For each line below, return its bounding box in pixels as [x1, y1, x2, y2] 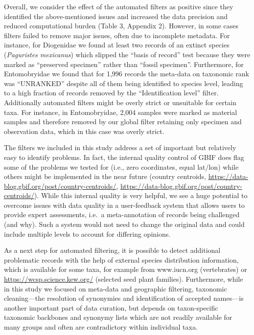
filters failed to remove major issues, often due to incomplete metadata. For [4, 30, 230, 40]
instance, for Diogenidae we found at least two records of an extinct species [4, 40, 230, 50]
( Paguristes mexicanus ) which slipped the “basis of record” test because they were [4, 49, 251, 59]
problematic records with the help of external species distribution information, [4, 254, 239, 265]
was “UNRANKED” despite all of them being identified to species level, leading [4, 78, 243, 88]
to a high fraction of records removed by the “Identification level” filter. [4, 88, 219, 98]
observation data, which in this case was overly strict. [4, 126, 164, 136]
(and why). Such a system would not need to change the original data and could [4, 219, 245, 229]
